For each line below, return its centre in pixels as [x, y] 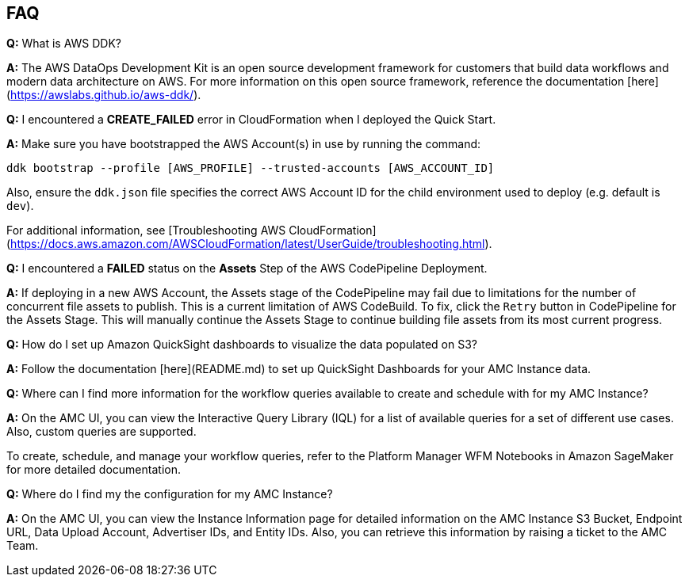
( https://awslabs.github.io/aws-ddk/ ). [104, 95]
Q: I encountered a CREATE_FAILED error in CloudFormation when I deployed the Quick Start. [251, 120]
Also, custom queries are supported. [101, 432]
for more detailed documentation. [94, 470]
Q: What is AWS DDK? [64, 44]
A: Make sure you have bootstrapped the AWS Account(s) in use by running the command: [244, 144]
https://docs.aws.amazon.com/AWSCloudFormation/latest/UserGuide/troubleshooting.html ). [251, 244]
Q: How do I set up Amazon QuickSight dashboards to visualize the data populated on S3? [242, 345]
